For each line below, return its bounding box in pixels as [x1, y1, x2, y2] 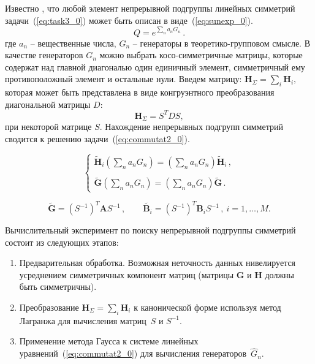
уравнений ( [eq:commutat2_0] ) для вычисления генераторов [19, 347, 247, 360]
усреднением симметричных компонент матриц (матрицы [19, 268, 234, 281]
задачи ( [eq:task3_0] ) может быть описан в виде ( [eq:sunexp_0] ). [5, 13, 253, 26]
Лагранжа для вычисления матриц [19, 314, 146, 327]
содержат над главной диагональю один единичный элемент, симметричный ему [5, 60, 305, 73]
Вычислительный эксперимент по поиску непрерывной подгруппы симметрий [5, 224, 296, 237]
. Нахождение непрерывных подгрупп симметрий [99, 120, 283, 133]
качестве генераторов [5, 48, 83, 61]
